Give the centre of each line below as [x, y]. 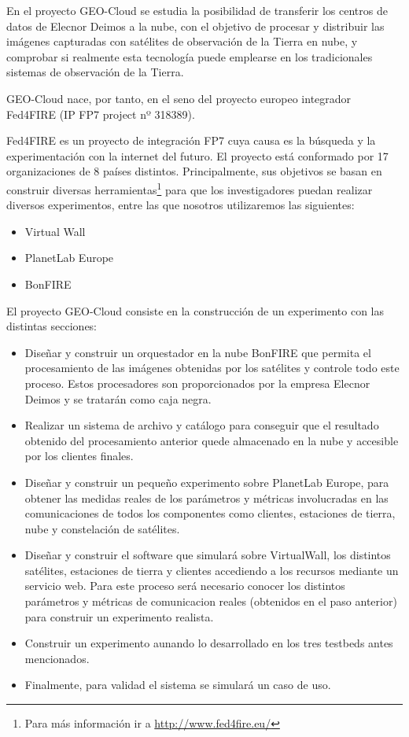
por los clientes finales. [79, 456]
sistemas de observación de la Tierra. [95, 72]
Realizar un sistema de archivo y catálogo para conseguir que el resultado [202, 425]
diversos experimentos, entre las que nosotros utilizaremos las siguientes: [181, 205]
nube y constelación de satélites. [102, 528]
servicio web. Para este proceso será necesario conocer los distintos [185, 586]
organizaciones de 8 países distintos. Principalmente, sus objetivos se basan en [194, 171]
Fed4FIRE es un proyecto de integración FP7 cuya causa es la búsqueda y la [191, 140]
